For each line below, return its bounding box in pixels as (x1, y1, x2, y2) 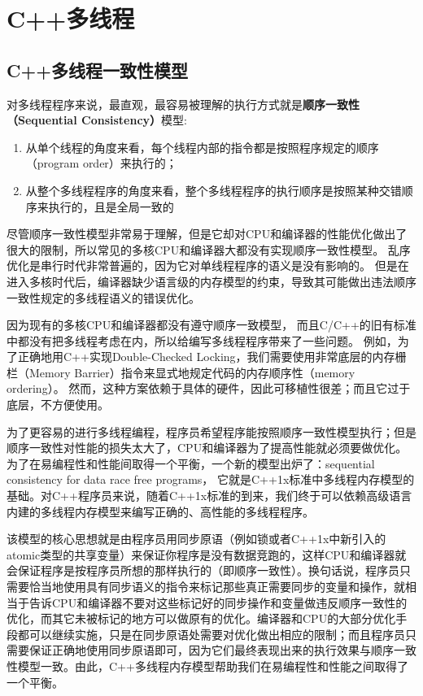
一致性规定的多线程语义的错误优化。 (7, 289, 200, 306)
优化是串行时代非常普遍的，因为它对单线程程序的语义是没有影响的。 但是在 (7, 257, 409, 274)
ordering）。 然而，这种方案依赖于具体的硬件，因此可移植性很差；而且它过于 (7, 380, 411, 397)
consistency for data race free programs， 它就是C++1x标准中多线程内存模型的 (7, 471, 415, 488)
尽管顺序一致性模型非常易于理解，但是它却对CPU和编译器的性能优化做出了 (7, 225, 408, 242)
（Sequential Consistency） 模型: (7, 111, 187, 128)
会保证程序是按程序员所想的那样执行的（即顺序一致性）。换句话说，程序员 (7, 562, 399, 579)
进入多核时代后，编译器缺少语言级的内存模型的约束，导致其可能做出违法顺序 (7, 272, 416, 289)
